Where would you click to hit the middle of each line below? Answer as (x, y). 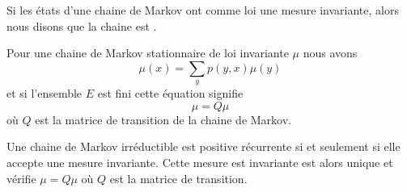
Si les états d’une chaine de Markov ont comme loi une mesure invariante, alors (203, 10)
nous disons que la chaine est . (82, 25)
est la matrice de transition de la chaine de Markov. (163, 119)
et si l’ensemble (45, 93)
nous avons (330, 53)
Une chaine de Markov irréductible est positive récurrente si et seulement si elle (203, 146)
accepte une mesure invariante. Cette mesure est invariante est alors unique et (200, 162)
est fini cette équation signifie (170, 93)
